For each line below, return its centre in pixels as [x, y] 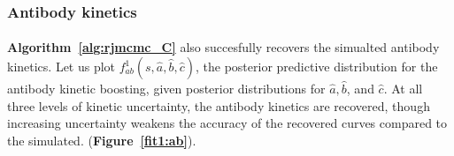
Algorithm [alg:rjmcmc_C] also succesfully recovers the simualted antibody [223, 47]
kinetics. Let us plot [62, 67]
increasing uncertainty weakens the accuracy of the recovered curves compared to [227, 123]
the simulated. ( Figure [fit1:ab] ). [102, 140]
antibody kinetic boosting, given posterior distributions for [166, 89]
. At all [403, 89]
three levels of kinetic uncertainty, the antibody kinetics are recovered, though [219, 105]
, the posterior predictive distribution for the [317, 67]
